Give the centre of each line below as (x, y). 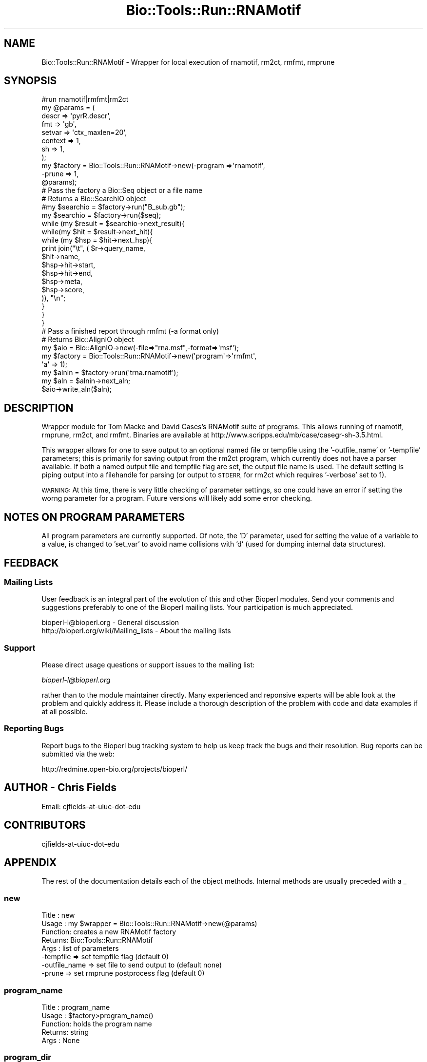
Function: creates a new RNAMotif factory (109, 932)
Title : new (58, 915)
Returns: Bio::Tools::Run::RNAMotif (97, 940)
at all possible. (65, 712)
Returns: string (65, 1032)
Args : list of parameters (80, 948)
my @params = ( (68, 108)
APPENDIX (30, 862)
